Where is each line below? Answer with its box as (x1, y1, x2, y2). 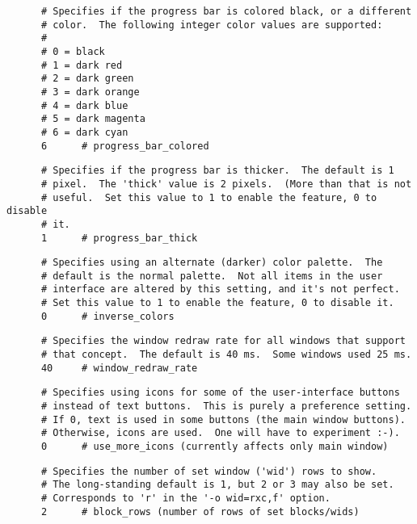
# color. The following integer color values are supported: (40, 19, 383, 31)
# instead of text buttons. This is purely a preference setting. (40, 400, 412, 413)
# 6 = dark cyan (40, 126, 128, 138)
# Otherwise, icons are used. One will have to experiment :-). (40, 427, 400, 439)
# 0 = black (40, 45, 105, 57)
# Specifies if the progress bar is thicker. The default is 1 (40, 165, 394, 177)
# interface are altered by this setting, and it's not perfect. (40, 283, 400, 296)
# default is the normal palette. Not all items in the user (40, 270, 383, 282)
